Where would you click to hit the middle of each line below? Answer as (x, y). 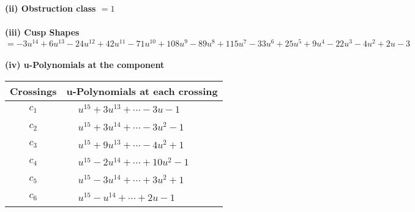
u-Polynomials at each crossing (142, 91)
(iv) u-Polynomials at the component (85, 65)
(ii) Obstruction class (50, 8)
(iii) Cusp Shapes (42, 32)
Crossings (33, 91)
